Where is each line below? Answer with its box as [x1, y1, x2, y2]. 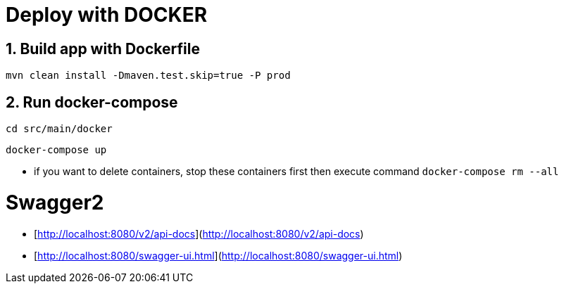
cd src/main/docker [6, 123, 113, 135]
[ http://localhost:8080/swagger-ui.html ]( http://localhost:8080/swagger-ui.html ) [34, 249, 403, 262]
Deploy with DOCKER [6, 3, 208, 27]
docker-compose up [6, 144, 107, 156]
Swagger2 [6, 190, 104, 214]
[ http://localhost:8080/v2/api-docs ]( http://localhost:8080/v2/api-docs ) [34, 227, 364, 240]
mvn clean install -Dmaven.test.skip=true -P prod [6, 70, 291, 82]
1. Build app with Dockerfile [6, 39, 200, 58]
